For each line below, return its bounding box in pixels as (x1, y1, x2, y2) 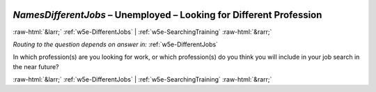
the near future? (13, 62, 59, 71)
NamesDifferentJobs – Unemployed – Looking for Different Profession (13, 9, 322, 21)
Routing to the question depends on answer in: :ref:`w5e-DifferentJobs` (13, 40, 219, 48)
